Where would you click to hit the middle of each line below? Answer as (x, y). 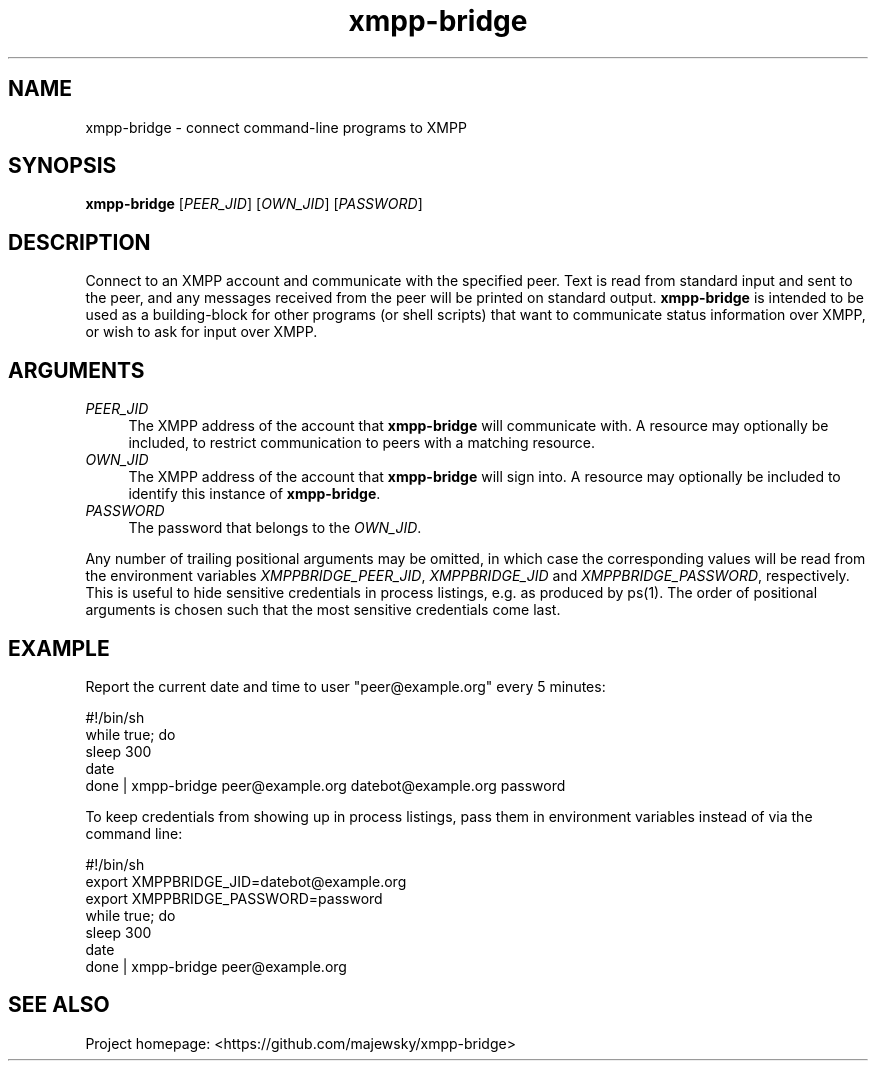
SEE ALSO (59, 1005)
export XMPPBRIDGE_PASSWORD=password (234, 898)
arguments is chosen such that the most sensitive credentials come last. (323, 610)
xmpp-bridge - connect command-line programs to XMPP (276, 127)
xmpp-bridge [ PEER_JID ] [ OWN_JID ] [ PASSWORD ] (254, 204)
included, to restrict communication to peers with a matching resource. (361, 443)
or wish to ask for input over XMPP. (201, 332)
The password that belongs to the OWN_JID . (275, 528)
